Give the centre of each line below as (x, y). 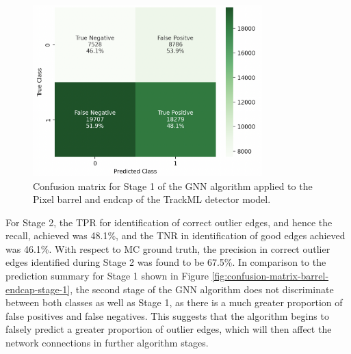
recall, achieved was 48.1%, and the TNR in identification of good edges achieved (175, 235)
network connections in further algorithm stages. (107, 343)
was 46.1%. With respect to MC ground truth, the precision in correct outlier (168, 248)
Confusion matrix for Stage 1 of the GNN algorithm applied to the (173, 186)
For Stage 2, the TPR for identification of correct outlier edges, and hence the (169, 222)
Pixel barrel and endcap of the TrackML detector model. (152, 199)
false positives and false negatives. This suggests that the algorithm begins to (167, 315)
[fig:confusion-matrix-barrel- (270, 276)
